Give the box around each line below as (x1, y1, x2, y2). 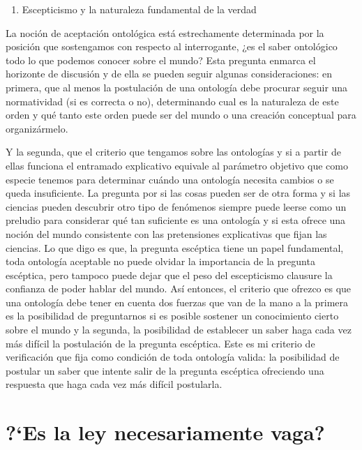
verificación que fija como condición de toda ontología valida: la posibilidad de (6, 350, 340, 364)
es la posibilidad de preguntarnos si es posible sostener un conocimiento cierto (6, 308, 339, 323)
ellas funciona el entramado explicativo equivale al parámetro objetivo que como (6, 158, 348, 172)
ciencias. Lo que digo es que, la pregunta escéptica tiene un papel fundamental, (6, 240, 344, 255)
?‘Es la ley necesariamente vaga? (6, 418, 325, 447)
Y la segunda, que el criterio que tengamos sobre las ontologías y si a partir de (6, 144, 341, 159)
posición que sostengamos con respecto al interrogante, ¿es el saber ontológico (6, 39, 338, 54)
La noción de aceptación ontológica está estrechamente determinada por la (6, 25, 324, 40)
